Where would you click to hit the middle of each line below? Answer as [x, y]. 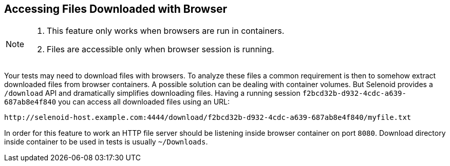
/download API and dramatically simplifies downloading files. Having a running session [152, 93]
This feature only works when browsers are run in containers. [166, 31]
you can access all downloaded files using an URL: [144, 102]
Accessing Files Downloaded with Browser [116, 9]
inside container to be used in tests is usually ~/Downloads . [106, 142]
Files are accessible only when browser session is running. [161, 49]
